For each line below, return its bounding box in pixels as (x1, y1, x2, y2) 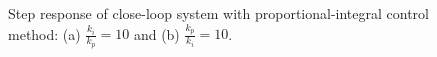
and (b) (133, 23, 180, 44)
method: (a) (8, 23, 81, 44)
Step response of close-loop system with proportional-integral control (8, 3, 429, 23)
